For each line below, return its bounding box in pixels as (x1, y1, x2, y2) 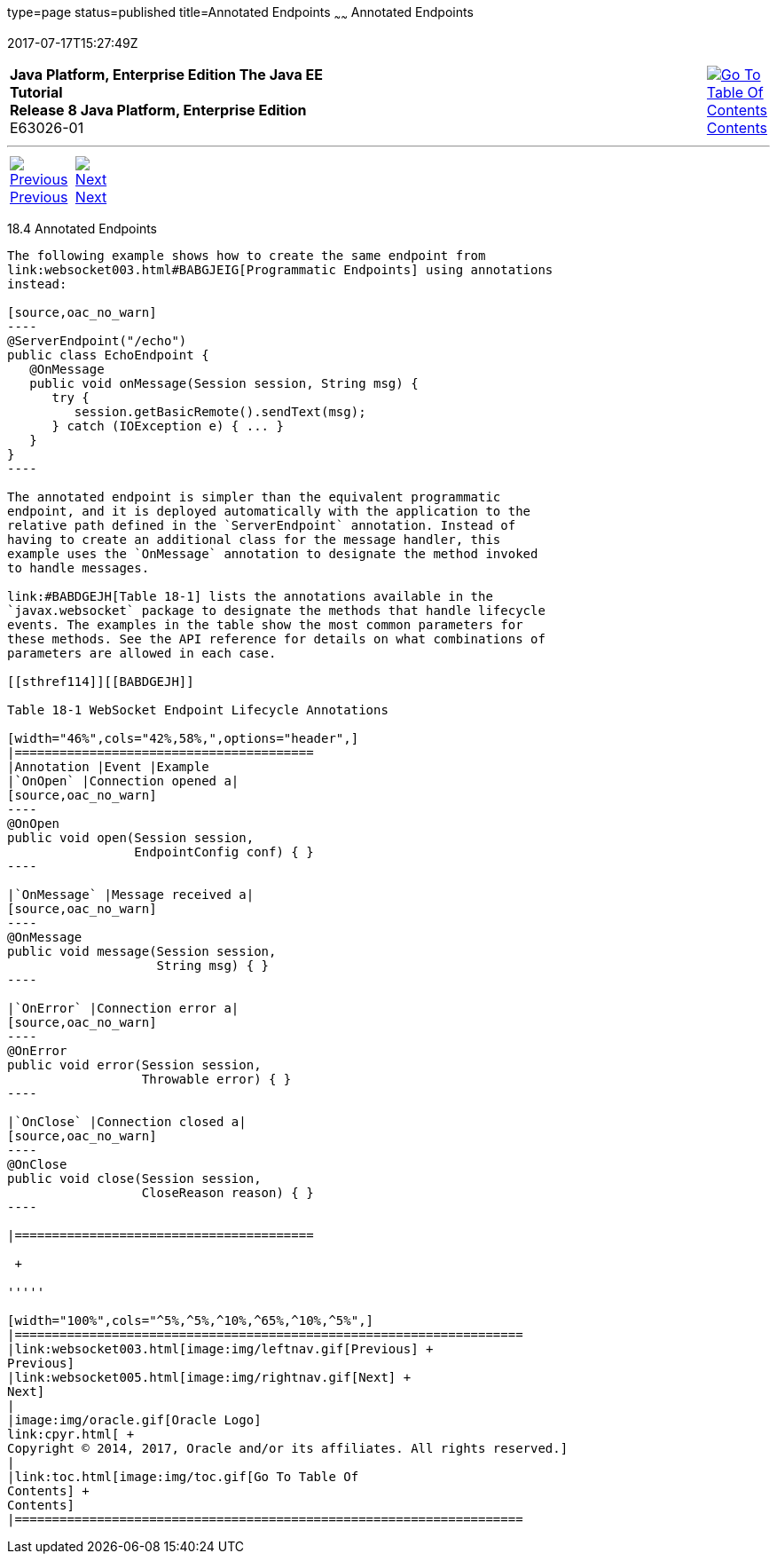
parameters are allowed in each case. (7, 645, 277, 660)
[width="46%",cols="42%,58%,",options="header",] (7, 730, 359, 745)
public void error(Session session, (7, 1057, 262, 1072)
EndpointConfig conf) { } (134, 844, 314, 859)
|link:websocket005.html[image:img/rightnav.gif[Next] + (7, 1369, 412, 1384)
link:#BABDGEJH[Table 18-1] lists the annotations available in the (7, 588, 493, 603)
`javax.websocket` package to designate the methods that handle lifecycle (7, 603, 545, 618)
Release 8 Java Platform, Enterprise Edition (10, 100, 307, 119)
